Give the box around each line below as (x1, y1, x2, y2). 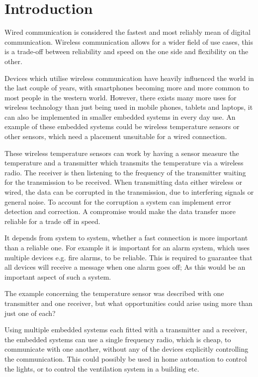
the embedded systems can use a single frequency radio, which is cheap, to (4, 334, 231, 344)
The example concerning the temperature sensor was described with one (4, 288, 224, 299)
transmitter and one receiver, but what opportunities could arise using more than (4, 298, 253, 308)
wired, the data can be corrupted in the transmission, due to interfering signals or (4, 187, 254, 197)
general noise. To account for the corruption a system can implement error (4, 196, 231, 207)
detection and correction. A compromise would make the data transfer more (4, 206, 236, 217)
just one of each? (4, 307, 56, 318)
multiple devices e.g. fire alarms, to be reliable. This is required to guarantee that (4, 252, 253, 262)
